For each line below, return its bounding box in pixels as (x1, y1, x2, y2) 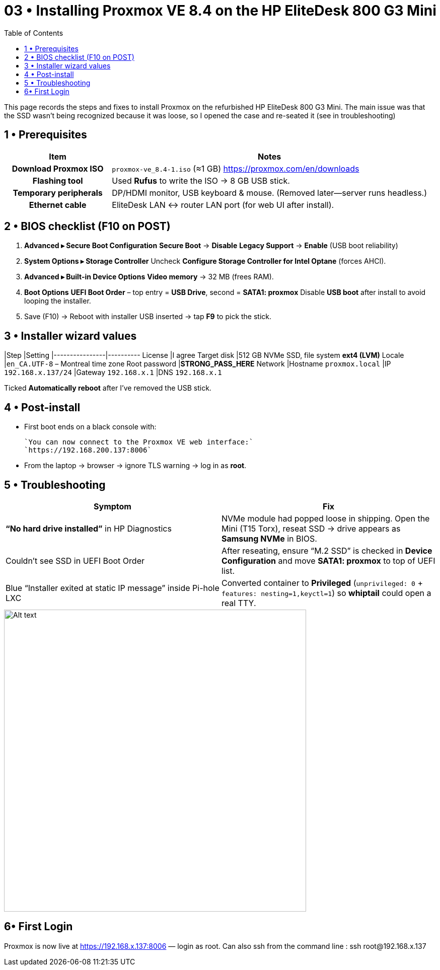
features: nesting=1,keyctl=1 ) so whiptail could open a (222, 587, 431, 598)
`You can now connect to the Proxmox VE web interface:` (24, 438, 254, 446)
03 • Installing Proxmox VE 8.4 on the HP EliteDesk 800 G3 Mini (4, 2, 436, 19)
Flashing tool (32, 175, 83, 186)
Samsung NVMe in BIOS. (222, 533, 317, 544)
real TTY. (222, 598, 256, 608)
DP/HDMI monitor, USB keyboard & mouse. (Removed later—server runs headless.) (112, 187, 427, 198)
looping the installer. (24, 296, 91, 306)
